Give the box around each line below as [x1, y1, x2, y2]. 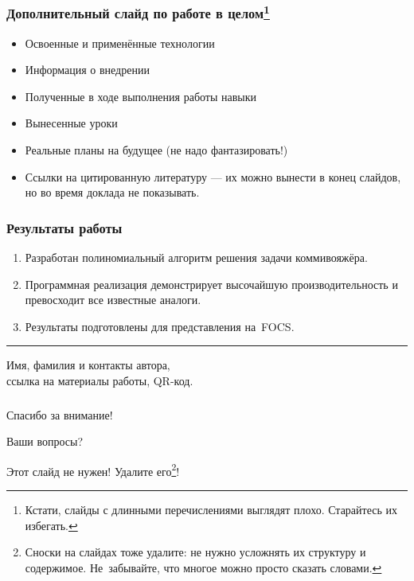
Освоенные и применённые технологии [25, 34, 215, 51]
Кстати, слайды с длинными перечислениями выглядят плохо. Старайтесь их [25, 501, 398, 517]
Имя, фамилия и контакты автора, [6, 357, 170, 373]
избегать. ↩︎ [25, 517, 78, 533]
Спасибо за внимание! [6, 406, 113, 423]
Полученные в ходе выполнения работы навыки [25, 88, 257, 104]
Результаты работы [6, 217, 123, 237]
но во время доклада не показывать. [25, 184, 200, 201]
